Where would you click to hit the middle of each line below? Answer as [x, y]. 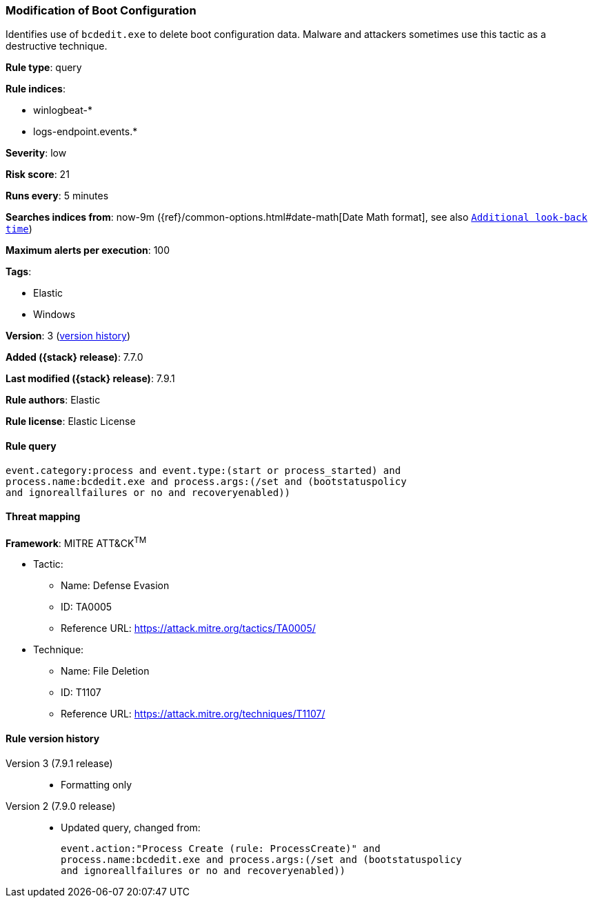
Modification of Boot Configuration [101, 10]
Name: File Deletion [105, 671]
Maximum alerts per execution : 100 [88, 250]
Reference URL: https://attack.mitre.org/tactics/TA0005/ [188, 628]
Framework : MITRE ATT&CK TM [76, 542]
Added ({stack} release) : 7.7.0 [74, 357]
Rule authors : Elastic [53, 400]
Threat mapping [43, 517]
